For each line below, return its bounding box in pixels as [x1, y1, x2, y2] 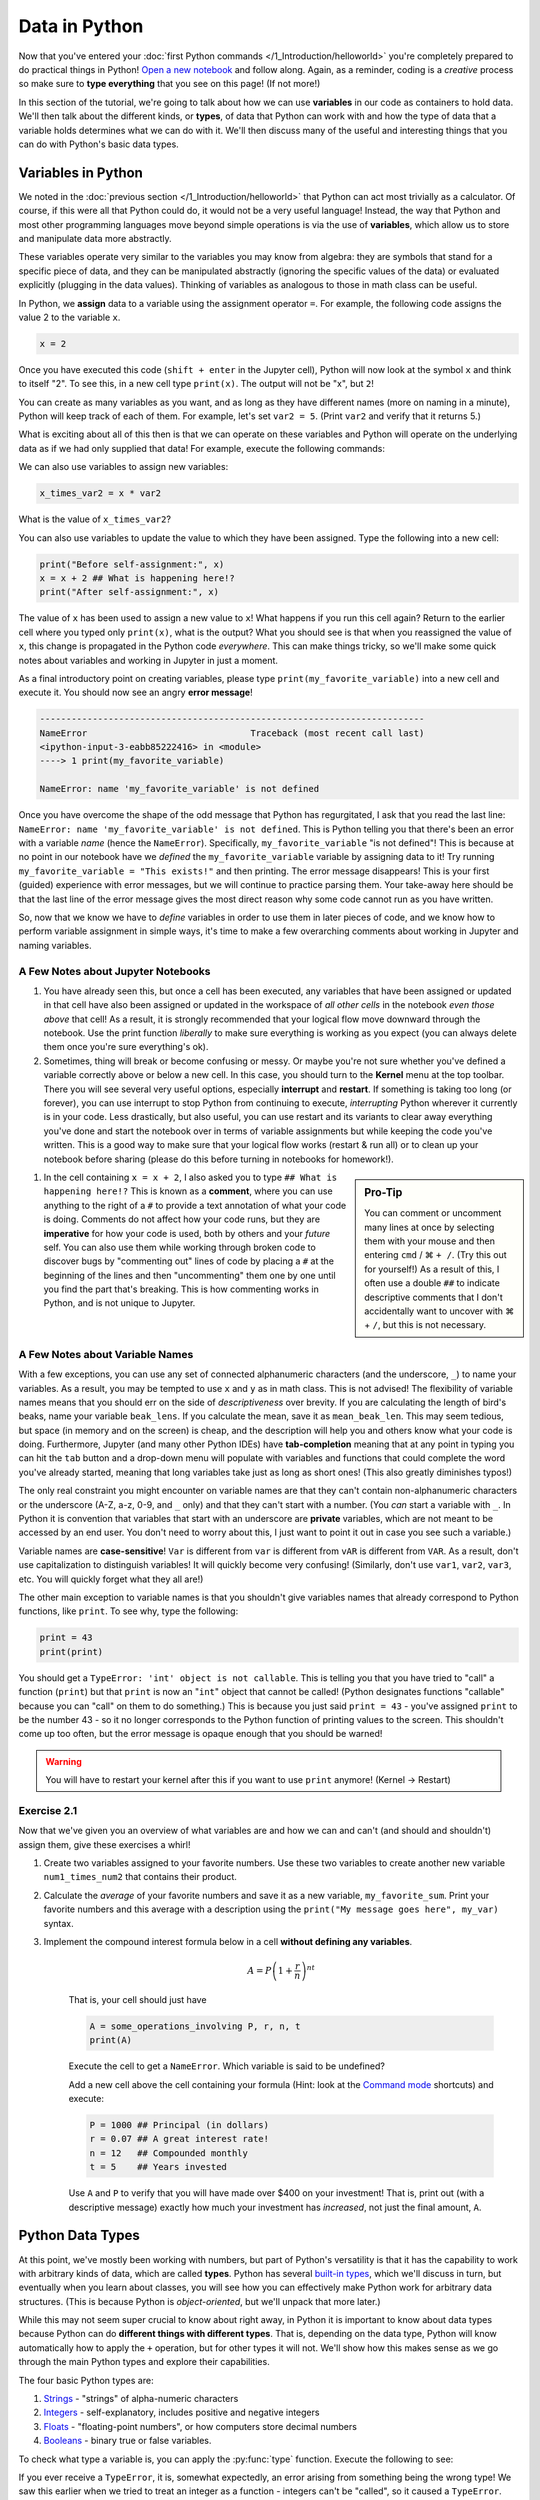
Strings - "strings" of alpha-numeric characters [43, 2393, 239, 2405]
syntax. [43, 1917, 74, 1929]
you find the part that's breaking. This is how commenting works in [43, 1283, 320, 1295]
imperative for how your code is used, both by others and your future [43, 1227, 331, 1239]
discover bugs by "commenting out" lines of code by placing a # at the [43, 1255, 335, 1267]
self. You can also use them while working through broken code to [43, 1241, 317, 1253]
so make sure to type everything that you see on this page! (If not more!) [18, 78, 321, 90]
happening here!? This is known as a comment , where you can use [43, 1185, 334, 1197]
